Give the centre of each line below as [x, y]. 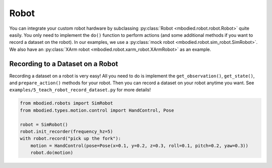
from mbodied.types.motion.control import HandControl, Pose [97, 110]
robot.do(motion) [52, 153]
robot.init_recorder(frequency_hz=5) [66, 131]
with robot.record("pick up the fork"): [70, 138]
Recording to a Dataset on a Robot [64, 64]
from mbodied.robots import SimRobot [66, 103]
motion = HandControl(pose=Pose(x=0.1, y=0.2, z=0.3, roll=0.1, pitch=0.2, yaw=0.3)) [140, 146]
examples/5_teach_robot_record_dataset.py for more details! [80, 90]
